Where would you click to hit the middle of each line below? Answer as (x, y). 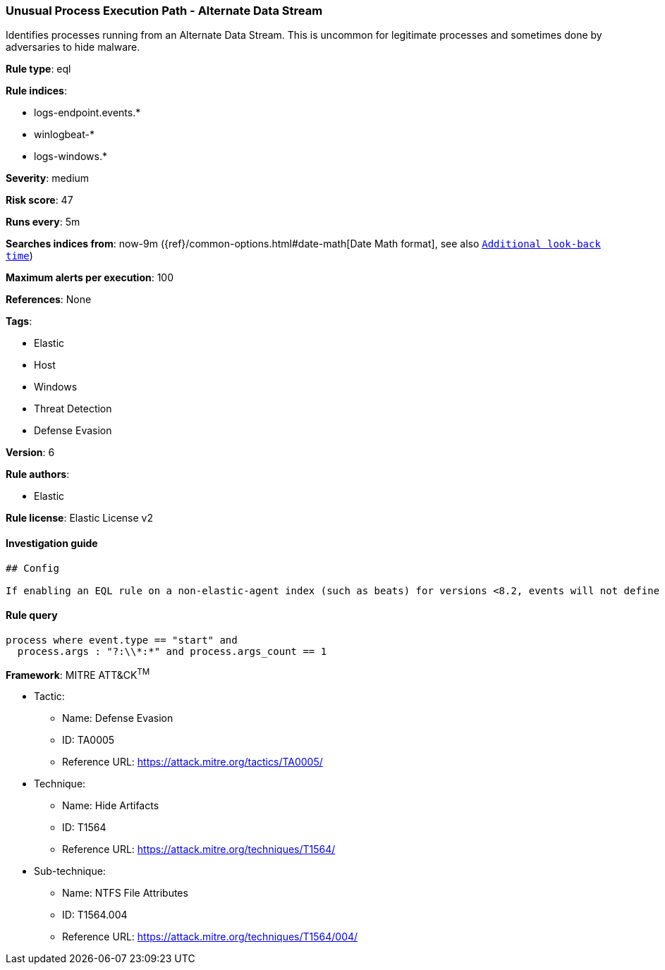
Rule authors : (38, 474)
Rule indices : (36, 91)
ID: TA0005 (89, 740)
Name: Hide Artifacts (111, 806)
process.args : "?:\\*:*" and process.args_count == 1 (172, 651)
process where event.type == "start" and (122, 640)
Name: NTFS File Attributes (125, 893)
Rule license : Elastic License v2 (79, 518)
